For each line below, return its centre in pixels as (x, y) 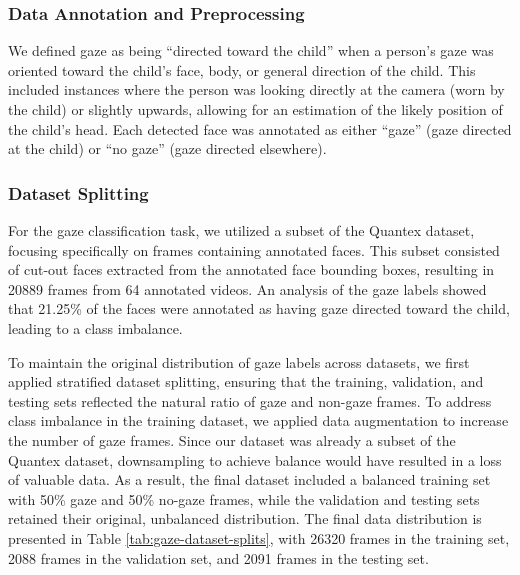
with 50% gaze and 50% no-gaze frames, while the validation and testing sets (244, 498)
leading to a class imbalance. (95, 327)
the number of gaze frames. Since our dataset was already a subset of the (232, 439)
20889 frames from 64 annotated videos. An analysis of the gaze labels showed (247, 288)
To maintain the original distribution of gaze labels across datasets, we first (239, 361)
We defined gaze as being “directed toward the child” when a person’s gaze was (251, 50)
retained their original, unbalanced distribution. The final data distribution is (245, 518)
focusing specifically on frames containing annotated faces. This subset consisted (254, 249)
